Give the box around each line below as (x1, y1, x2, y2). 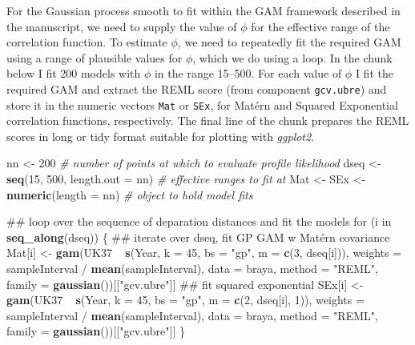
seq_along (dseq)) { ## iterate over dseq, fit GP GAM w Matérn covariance (6, 228, 390, 245)
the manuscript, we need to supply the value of (6, 18, 237, 34)
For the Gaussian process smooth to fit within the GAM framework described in (6, 2, 401, 18)
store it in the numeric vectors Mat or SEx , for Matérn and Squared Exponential (6, 96, 398, 113)
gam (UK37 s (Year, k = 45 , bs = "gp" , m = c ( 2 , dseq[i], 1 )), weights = (6, 291, 365, 308)
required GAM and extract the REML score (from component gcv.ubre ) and (6, 80, 387, 97)
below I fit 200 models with (6, 65, 141, 82)
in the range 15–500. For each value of (154, 65, 342, 82)
